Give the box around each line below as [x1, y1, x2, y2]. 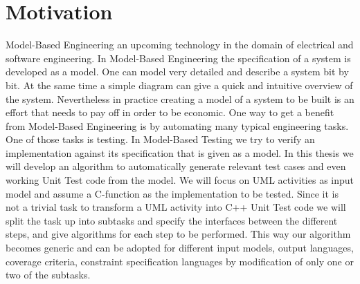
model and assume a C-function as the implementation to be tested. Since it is [6, 186, 339, 200]
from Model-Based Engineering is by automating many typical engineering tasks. [6, 118, 349, 133]
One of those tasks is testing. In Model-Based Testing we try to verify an [6, 132, 315, 146]
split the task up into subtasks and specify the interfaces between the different [6, 213, 338, 227]
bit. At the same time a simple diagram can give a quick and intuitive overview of [6, 77, 353, 92]
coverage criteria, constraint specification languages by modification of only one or [6, 254, 354, 268]
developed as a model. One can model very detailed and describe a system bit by [6, 64, 349, 79]
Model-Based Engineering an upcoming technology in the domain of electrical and [6, 37, 354, 52]
